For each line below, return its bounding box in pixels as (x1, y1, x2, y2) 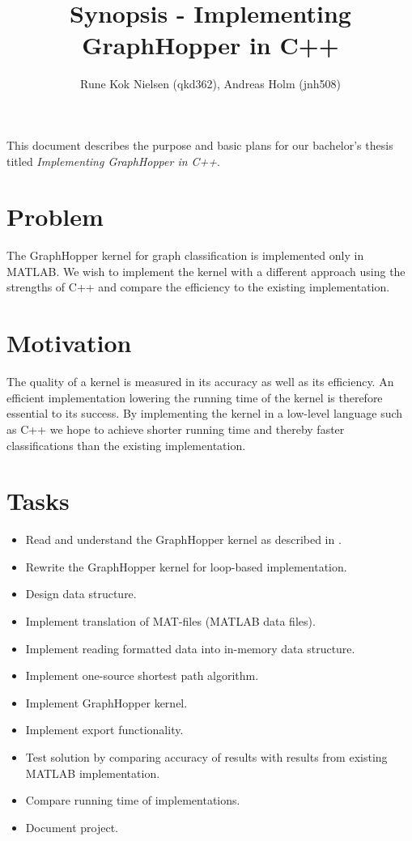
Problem (6, 200, 104, 233)
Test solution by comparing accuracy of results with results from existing (25, 748, 388, 765)
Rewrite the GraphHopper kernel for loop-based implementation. (25, 558, 347, 575)
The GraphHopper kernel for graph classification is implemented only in (6, 247, 364, 264)
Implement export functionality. (25, 721, 184, 738)
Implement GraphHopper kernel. (25, 694, 188, 711)
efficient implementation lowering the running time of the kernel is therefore (6, 389, 383, 406)
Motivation (6, 326, 132, 359)
